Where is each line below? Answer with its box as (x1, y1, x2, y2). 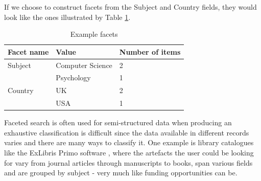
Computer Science (56, 59, 112, 70)
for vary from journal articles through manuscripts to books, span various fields (4, 157, 253, 168)
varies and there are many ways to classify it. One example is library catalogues (4, 137, 254, 148)
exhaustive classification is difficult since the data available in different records (4, 127, 249, 138)
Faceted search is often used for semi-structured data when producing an (4, 117, 232, 128)
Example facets (70, 29, 118, 39)
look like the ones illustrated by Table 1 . (4, 11, 131, 22)
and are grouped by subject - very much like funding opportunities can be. (4, 167, 238, 178)
